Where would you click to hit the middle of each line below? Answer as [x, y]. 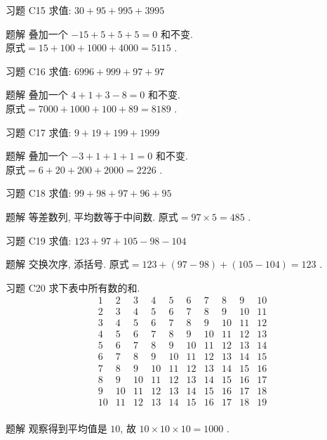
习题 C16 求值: [39, 71]
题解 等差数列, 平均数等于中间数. [81, 216]
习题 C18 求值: [39, 193]
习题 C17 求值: [39, 132]
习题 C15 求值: [39, 10]
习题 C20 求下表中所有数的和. [73, 287]
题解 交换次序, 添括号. [56, 264]
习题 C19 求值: [39, 240]
